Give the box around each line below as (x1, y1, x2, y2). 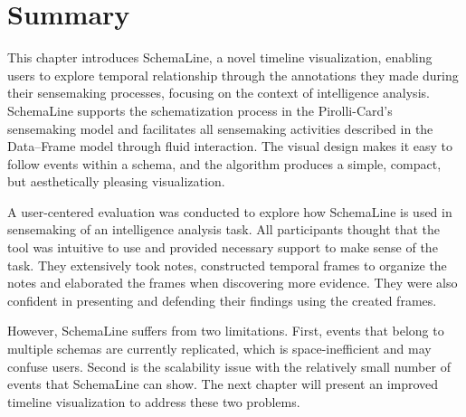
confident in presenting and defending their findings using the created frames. (7, 290, 437, 309)
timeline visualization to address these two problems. (7, 392, 300, 411)
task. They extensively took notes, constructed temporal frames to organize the (7, 255, 447, 274)
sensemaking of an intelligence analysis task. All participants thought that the (7, 220, 441, 239)
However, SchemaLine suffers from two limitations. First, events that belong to (7, 321, 444, 340)
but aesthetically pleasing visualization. (7, 172, 225, 191)
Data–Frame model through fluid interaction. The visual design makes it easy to (7, 137, 452, 156)
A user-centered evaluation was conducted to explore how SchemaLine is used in (7, 202, 452, 221)
